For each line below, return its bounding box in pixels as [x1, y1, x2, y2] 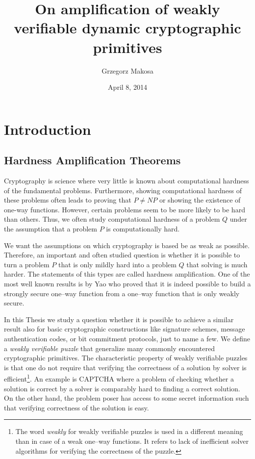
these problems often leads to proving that [4, 195, 131, 205]
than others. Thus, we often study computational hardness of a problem [4, 214, 220, 224]
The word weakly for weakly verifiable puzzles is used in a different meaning [15, 426, 243, 436]
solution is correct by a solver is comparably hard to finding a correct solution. [4, 383, 240, 393]
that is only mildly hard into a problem [58, 259, 177, 269]
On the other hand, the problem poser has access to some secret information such [4, 393, 249, 403]
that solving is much [186, 259, 248, 269]
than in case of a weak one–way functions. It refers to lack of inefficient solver [15, 435, 249, 446]
